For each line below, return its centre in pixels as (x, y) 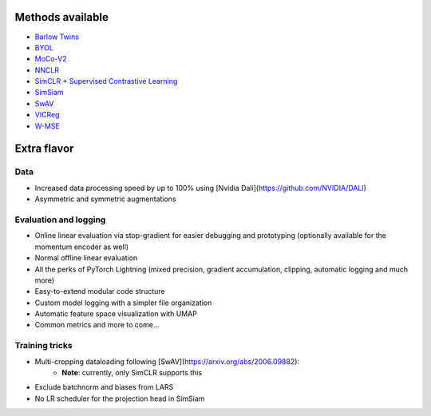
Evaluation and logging (60, 220)
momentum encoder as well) (82, 247)
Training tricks (43, 346)
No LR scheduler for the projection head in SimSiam (120, 398)
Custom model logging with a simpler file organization (123, 303)
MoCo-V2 (51, 59)
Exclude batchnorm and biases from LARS (104, 387)
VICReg (47, 115)
